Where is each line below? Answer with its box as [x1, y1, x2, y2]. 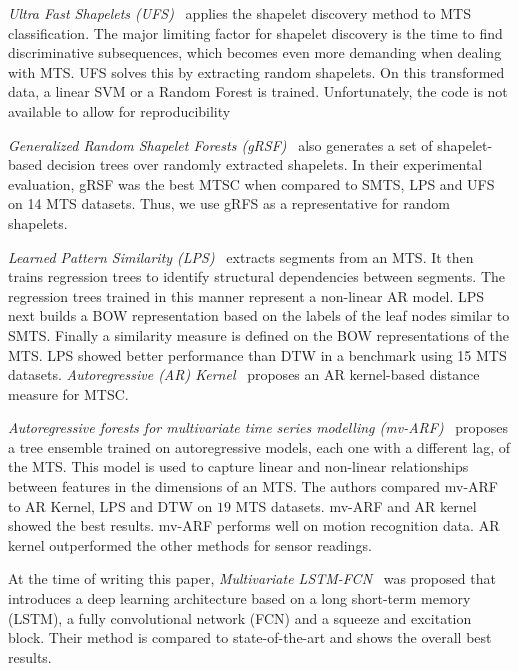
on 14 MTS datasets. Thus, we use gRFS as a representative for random [8, 193, 450, 214]
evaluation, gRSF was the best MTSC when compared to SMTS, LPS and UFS [8, 173, 495, 194]
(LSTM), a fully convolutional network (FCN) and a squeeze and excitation [8, 607, 472, 628]
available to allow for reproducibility [8, 100, 231, 121]
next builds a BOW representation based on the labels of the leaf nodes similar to [8, 305, 510, 326]
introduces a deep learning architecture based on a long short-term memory [8, 588, 471, 609]
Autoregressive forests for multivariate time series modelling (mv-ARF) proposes [8, 417, 508, 438]
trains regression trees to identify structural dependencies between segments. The [8, 266, 506, 287]
